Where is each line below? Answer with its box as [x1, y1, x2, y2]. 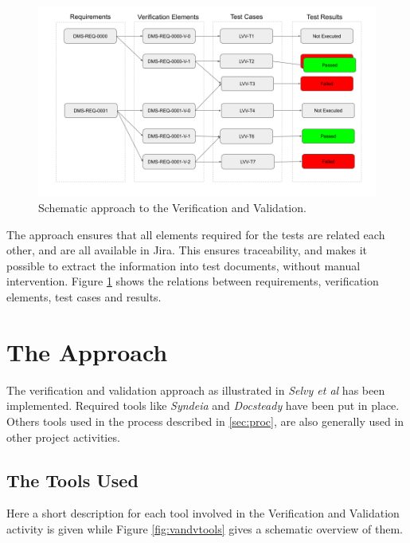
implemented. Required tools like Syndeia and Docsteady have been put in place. [6, 397, 400, 414]
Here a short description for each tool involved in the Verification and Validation [6, 505, 400, 521]
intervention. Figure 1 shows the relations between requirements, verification [6, 273, 379, 289]
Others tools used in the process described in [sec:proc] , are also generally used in [6, 412, 404, 429]
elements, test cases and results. [6, 289, 162, 305]
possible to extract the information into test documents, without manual [6, 257, 361, 273]
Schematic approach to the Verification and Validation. [38, 199, 307, 216]
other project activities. [6, 428, 120, 445]
